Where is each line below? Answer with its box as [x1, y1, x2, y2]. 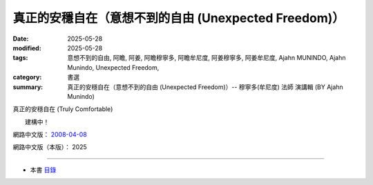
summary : [12, 83, 44, 91]
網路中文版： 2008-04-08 [12, 130, 88, 139]
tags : [12, 54, 28, 62]
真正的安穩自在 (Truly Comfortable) [12, 105, 113, 113]
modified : [12, 43, 41, 52]
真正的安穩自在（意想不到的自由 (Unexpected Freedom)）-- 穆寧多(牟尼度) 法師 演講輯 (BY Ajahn [67, 83, 343, 91]
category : [12, 73, 42, 81]
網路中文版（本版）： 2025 [12, 143, 88, 151]
